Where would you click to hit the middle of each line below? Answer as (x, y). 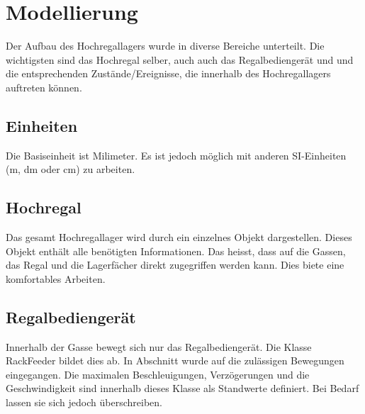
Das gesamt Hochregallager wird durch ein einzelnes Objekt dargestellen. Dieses (179, 237)
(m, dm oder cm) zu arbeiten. (71, 169)
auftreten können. (44, 87)
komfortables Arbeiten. (56, 278)
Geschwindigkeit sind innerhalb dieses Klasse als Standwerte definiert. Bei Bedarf (182, 388)
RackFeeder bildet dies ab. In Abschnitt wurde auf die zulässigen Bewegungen (175, 360)
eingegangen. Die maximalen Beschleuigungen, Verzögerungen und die (158, 374)
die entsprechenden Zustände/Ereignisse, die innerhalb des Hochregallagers (168, 73)
